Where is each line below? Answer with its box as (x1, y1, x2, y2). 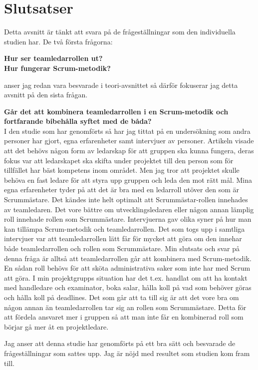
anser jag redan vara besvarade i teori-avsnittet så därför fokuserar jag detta (4, 79, 238, 90)
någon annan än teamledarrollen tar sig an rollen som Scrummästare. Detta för (4, 302, 247, 312)
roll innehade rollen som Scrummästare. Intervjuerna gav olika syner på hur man (4, 214, 252, 224)
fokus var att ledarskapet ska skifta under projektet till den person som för (4, 155, 234, 165)
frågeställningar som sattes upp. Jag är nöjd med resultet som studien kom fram (4, 348, 250, 358)
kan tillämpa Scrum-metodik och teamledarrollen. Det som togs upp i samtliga (4, 223, 245, 234)
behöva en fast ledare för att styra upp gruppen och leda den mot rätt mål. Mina (4, 174, 252, 185)
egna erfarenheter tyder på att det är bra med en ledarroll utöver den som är (4, 184, 240, 195)
